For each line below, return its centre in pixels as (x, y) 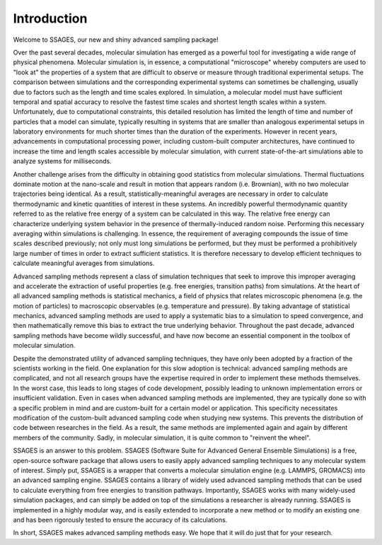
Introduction (50, 18)
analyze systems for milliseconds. (63, 161)
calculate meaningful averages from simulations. (84, 263)
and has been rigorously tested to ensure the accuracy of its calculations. (120, 520)
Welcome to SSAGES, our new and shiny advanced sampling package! (116, 40)
